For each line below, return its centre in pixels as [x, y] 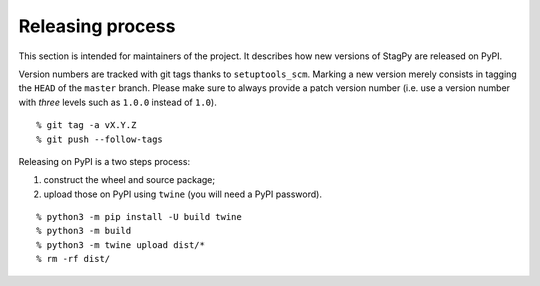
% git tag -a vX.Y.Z [86, 125]
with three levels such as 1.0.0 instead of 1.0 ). [117, 102]
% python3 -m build [84, 231]
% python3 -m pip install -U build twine [139, 217]
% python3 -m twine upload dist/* [120, 244]
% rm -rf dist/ [73, 259]
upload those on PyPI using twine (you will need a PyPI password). [182, 194]
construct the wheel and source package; [129, 180]
